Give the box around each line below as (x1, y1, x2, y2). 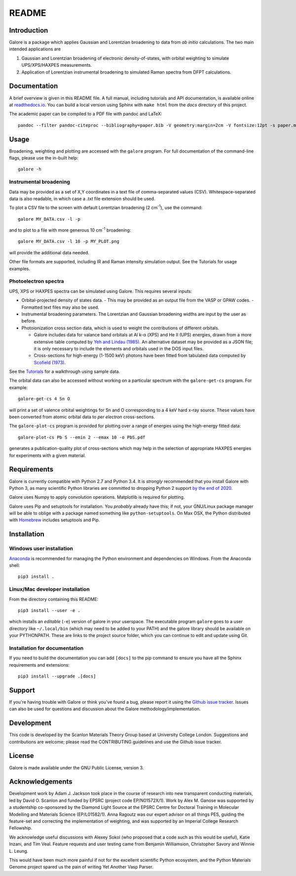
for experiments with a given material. (9, 452, 86, 458)
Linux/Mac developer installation (9, 586, 90, 593)
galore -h (18, 166, 41, 172)
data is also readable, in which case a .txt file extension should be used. (9, 196, 155, 201)
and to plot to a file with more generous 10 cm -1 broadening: (9, 226, 131, 233)
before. (21, 318, 37, 324)
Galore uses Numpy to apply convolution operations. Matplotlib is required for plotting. (9, 494, 185, 500)
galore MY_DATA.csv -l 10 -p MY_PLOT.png (18, 239, 119, 244)
